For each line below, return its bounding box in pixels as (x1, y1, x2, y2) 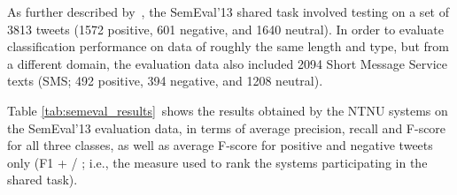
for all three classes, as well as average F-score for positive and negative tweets (7, 136, 433, 154)
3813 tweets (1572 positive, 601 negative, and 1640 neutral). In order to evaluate (7, 19, 444, 38)
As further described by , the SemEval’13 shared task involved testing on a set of (7, 3, 449, 20)
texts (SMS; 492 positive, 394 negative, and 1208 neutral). (7, 71, 323, 90)
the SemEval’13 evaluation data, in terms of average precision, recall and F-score (7, 118, 446, 137)
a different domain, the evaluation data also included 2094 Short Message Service (7, 54, 447, 72)
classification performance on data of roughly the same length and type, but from (7, 37, 449, 56)
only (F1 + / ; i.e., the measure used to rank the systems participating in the (7, 153, 428, 171)
